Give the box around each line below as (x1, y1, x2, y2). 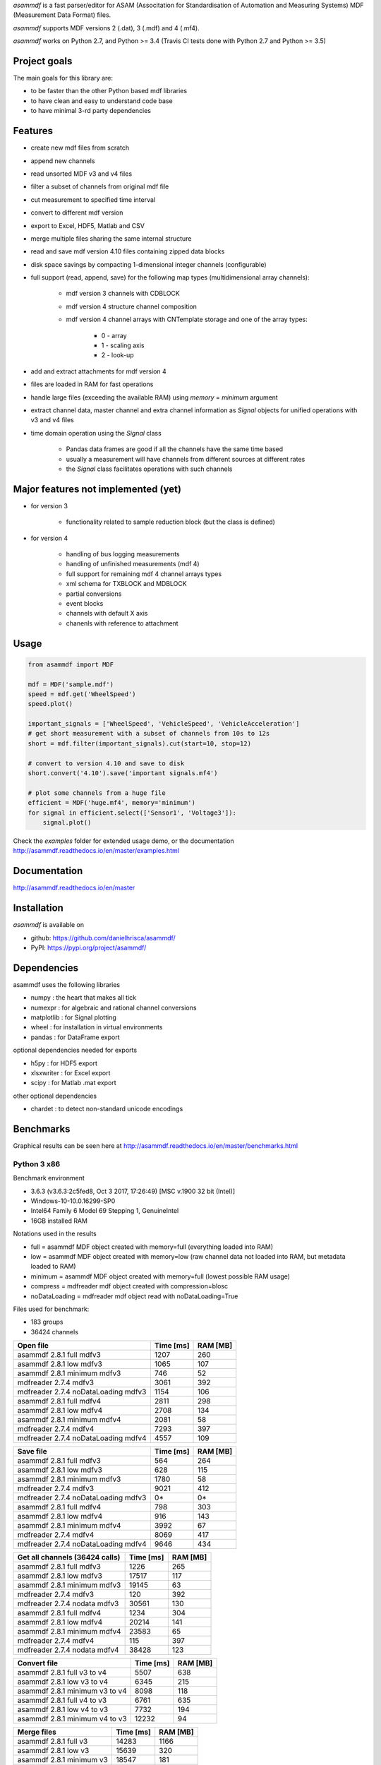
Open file (17, 1341, 49, 1351)
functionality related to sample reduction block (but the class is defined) (66, 517, 275, 526)
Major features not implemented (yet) (13, 483, 181, 495)
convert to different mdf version (30, 208, 123, 217)
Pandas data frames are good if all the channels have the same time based (66, 445, 284, 453)
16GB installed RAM (30, 1216, 88, 1225)
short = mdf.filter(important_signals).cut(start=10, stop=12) (28, 739, 252, 748)
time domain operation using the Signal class (30, 429, 162, 437)
